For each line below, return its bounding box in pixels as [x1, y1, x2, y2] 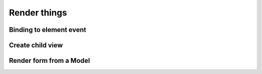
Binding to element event [9, 26, 86, 34]
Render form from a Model [9, 57, 90, 65]
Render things [9, 7, 67, 18]
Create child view [9, 41, 63, 49]
